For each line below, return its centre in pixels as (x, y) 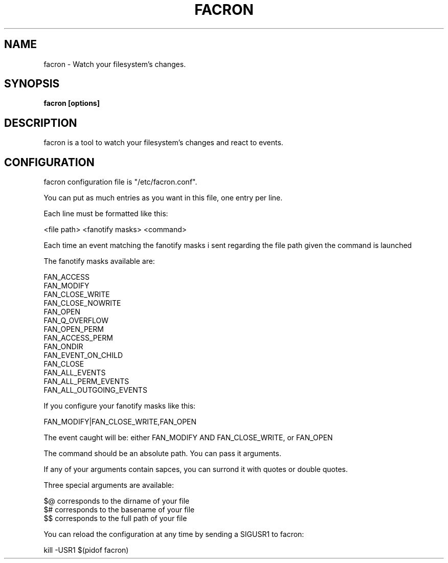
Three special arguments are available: (109, 485)
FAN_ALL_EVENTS (75, 373)
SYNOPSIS (32, 84)
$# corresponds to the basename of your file (119, 510)
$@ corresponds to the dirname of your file (117, 501)
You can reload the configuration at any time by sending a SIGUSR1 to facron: (174, 534)
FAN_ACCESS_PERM (78, 338)
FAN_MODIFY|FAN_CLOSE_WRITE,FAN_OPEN (120, 422)
